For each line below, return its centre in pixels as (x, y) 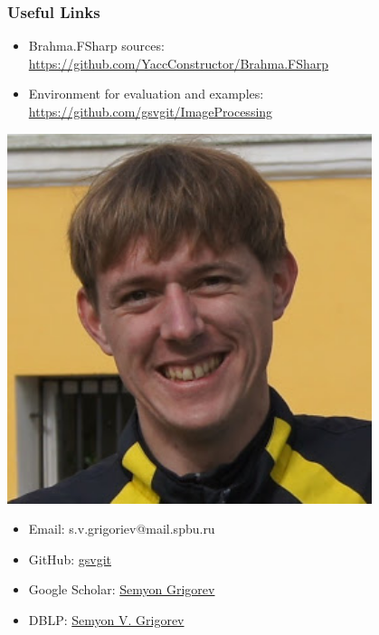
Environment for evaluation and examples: (146, 94)
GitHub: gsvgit (70, 559)
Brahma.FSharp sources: (96, 46)
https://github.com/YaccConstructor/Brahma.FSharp (179, 63)
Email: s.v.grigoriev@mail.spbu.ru (122, 529)
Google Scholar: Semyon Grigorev (122, 589)
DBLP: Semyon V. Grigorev (106, 619)
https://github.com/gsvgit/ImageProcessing (151, 111)
